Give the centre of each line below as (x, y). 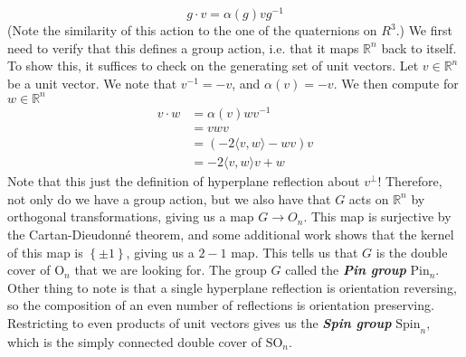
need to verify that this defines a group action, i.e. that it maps (183, 47)
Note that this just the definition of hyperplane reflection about (184, 181)
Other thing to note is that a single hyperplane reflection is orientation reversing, (232, 287)
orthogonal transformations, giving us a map (131, 216)
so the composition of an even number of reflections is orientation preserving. (221, 305)
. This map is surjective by (377, 216)
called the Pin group (346, 270)
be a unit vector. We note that (92, 83)
